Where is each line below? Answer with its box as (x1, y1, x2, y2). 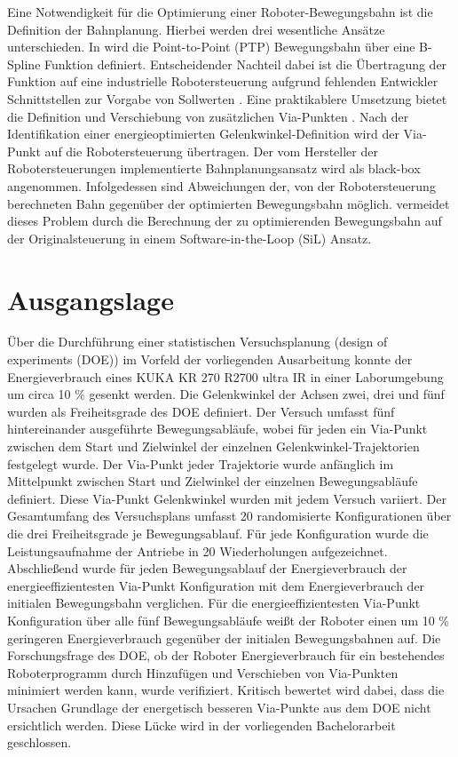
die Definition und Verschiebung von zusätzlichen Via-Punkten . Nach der (7, 107, 409, 125)
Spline (7, 54, 41, 73)
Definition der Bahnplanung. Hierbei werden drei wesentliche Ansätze (7, 20, 385, 38)
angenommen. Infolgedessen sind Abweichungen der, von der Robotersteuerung (7, 176, 436, 195)
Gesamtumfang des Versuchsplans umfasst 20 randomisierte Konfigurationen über (7, 506, 452, 525)
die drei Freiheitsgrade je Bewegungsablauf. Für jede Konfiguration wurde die (7, 523, 429, 542)
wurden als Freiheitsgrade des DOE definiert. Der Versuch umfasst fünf (7, 402, 395, 420)
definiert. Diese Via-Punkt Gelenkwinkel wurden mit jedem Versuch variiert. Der (7, 489, 446, 507)
